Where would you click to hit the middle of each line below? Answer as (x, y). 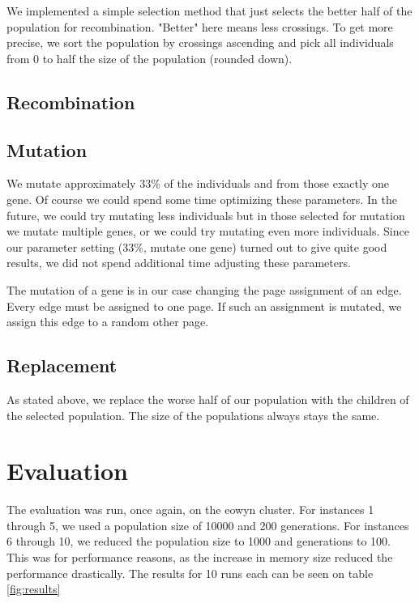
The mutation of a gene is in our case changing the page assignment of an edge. (204, 289)
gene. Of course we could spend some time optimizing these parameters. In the (202, 199)
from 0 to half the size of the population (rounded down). (150, 58)
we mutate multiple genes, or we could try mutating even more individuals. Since (208, 231)
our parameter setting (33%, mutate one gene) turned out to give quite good (197, 246)
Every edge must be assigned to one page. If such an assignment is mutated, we (204, 306)
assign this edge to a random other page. (108, 322)
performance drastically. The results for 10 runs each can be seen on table (190, 573)
